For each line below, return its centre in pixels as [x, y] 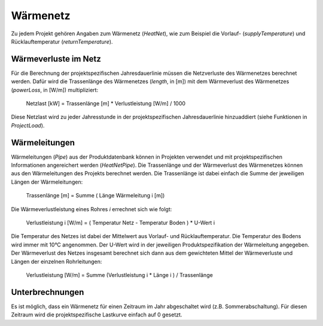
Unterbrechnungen [48, 292]
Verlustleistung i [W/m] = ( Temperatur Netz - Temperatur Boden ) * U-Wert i [121, 223]
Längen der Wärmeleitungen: [47, 182]
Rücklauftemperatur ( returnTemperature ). [62, 41]
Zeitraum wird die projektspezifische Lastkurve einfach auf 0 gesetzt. [97, 315]
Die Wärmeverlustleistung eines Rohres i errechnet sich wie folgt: [92, 209]
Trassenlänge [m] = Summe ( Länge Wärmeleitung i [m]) [95, 196]
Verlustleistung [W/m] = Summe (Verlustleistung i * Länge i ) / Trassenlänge [120, 275]
